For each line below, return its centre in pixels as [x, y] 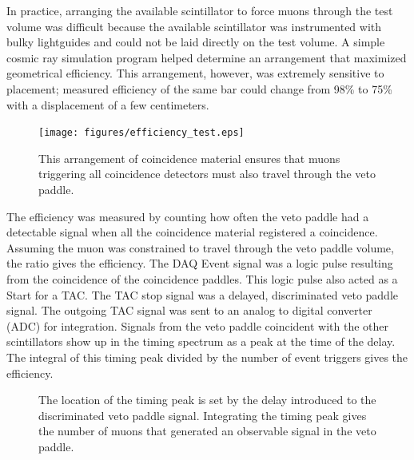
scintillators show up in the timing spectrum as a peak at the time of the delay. [201, 341]
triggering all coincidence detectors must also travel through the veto [207, 174]
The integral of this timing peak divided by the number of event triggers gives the [207, 357]
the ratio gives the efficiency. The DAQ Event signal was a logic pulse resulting [200, 263]
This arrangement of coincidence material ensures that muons [189, 158]
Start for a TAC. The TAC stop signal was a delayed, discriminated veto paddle [203, 294]
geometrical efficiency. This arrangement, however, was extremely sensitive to [195, 73]
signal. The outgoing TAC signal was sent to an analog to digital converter [189, 310]
